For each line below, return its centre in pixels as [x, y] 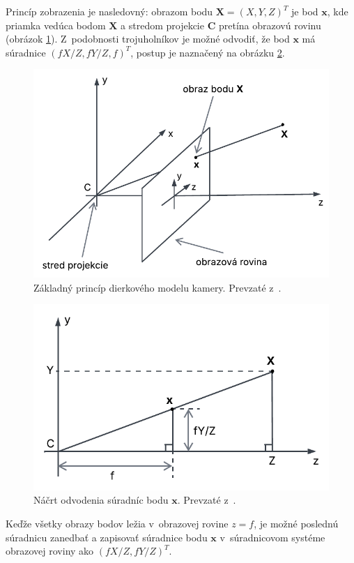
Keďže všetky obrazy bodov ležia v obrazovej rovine [117, 523]
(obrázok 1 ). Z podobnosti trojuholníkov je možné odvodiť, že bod [148, 39]
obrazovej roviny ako [50, 551]
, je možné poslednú [296, 523]
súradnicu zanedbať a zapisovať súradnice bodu [107, 537]
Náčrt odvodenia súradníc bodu [101, 500]
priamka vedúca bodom [56, 25]
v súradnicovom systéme [272, 537]
